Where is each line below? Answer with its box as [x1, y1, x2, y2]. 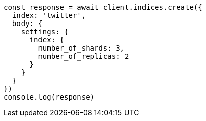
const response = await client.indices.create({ [4, 3, 202, 11]
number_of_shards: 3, [38, 44, 125, 52]
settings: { [20, 28, 69, 36]
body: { [12, 19, 43, 28]
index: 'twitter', [12, 11, 86, 19]
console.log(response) [4, 93, 95, 101]
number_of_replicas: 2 [38, 52, 129, 60]
